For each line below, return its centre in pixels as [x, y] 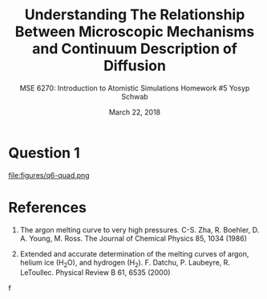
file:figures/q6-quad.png [49, 175]
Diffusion [135, 66]
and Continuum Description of [135, 49]
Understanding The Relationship [135, 15]
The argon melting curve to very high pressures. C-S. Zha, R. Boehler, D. [140, 229]
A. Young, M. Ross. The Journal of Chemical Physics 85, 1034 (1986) [133, 238]
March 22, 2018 [135, 112]
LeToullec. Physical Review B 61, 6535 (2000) [95, 273]
